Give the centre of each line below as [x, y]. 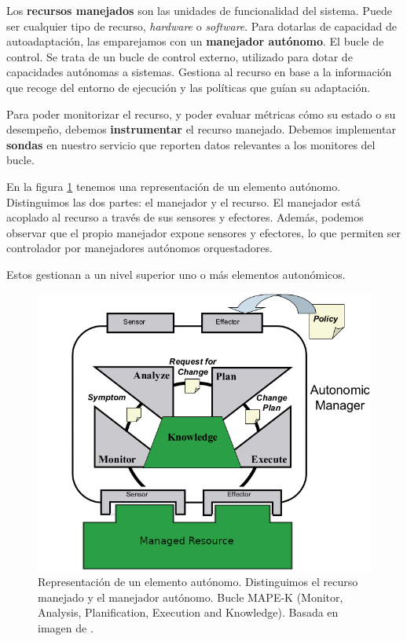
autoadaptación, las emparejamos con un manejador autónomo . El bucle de [195, 41]
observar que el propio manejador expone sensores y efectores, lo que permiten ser [204, 232]
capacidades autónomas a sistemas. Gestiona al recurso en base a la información [199, 72]
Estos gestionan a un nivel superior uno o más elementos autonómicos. [176, 274]
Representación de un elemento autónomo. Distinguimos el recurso [198, 582]
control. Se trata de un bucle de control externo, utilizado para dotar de [180, 56]
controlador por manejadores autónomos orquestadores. [139, 248]
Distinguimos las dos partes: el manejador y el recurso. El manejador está [183, 201]
